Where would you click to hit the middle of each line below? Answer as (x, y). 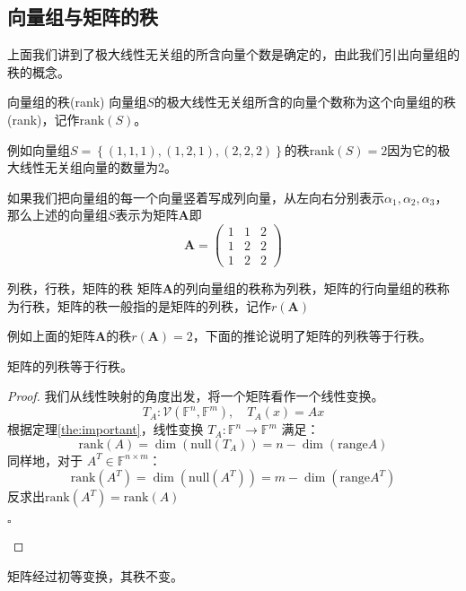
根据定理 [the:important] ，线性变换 (106, 429)
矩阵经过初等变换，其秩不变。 (95, 575)
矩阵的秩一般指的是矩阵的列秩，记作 (164, 305)
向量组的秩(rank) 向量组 (77, 102)
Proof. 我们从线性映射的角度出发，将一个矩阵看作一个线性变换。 (196, 396)
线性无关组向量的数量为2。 (98, 167)
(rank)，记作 (44, 119)
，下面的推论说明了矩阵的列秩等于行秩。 (312, 336)
